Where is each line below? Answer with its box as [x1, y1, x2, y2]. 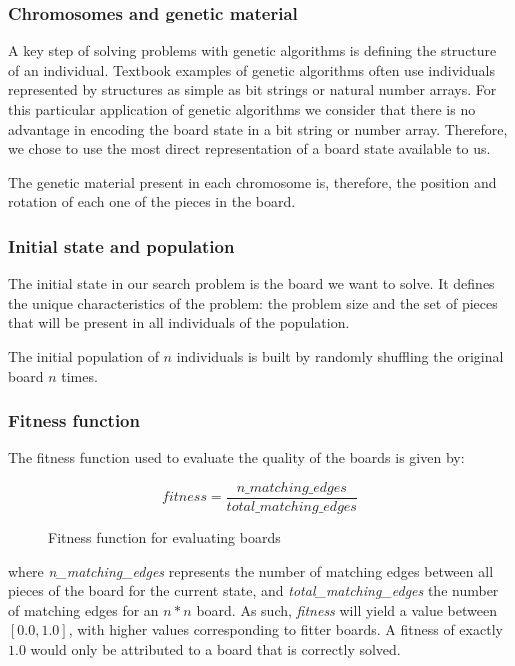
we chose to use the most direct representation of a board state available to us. [8, 138, 491, 159]
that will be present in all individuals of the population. [8, 312, 350, 333]
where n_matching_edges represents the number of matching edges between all [8, 560, 494, 581]
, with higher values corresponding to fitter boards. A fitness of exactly [68, 619, 503, 640]
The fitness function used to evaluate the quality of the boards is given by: [8, 447, 465, 468]
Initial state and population [8, 233, 235, 258]
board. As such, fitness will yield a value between [196, 599, 497, 620]
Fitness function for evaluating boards [48, 527, 281, 548]
